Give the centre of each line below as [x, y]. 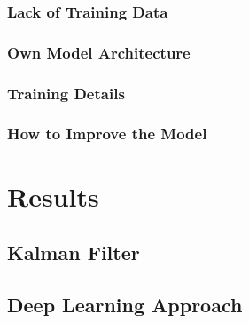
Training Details [66, 93]
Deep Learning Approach [125, 304]
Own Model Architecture [99, 52]
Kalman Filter [74, 252]
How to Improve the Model [107, 134]
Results [53, 196]
